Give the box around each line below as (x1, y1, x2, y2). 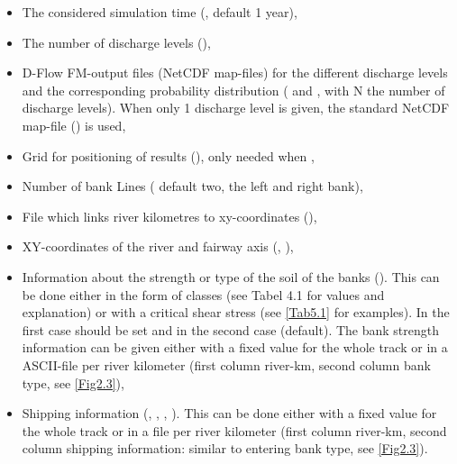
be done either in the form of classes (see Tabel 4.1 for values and (22, 285, 385, 304)
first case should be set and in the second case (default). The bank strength (22, 320, 440, 339)
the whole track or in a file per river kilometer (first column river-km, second (22, 421, 447, 440)
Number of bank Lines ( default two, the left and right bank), (22, 177, 363, 196)
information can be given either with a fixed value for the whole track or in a (22, 338, 448, 357)
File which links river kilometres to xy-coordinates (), (22, 206, 317, 225)
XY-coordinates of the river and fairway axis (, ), (22, 237, 294, 256)
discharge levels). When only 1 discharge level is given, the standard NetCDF (22, 98, 450, 117)
